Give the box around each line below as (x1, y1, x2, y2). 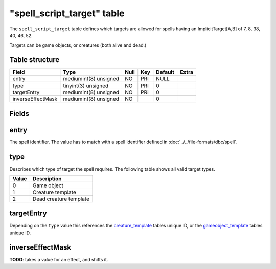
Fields (9, 109, 30, 118)
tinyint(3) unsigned (63, 82, 109, 89)
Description (32, 175, 62, 182)
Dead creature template (32, 195, 89, 202)
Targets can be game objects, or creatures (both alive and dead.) (9, 42, 147, 48)
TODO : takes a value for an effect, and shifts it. (9, 256, 108, 262)
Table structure (9, 55, 60, 64)
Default (156, 69, 175, 76)
